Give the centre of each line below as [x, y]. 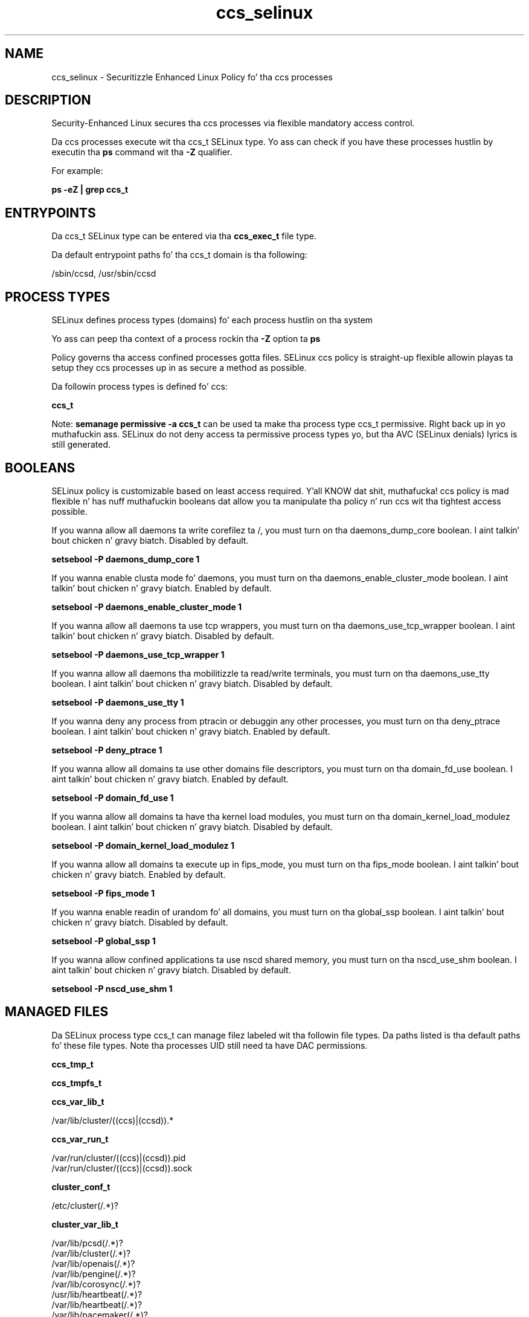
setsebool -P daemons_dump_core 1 [126, 559]
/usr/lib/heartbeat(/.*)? [97, 1294]
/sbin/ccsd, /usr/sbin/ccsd [104, 274]
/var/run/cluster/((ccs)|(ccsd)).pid [119, 1158]
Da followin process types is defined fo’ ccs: [139, 387]
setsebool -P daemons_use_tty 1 [118, 702]
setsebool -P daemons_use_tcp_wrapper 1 [138, 654]
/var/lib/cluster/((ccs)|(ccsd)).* [113, 1120]
